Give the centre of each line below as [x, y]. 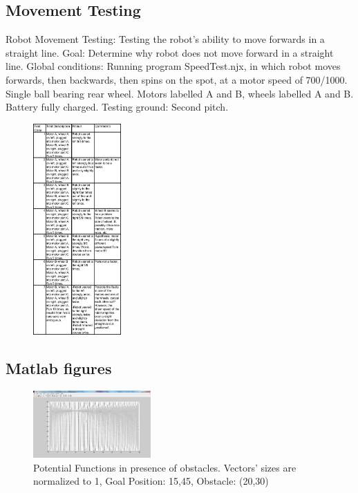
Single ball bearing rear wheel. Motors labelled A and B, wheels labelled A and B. [180, 93]
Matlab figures [59, 368]
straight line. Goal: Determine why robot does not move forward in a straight [170, 52]
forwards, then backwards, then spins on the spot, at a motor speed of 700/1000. [177, 79]
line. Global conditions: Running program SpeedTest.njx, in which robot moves [173, 66]
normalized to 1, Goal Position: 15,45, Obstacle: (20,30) [151, 481]
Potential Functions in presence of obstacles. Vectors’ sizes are [165, 467]
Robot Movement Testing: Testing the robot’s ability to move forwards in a [165, 39]
